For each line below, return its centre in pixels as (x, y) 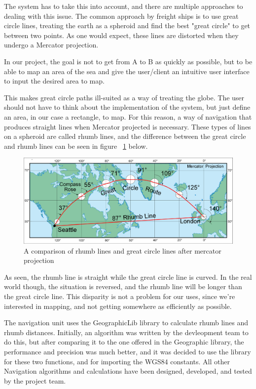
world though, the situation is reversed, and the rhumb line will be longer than (123, 286)
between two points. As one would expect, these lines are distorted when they (121, 35)
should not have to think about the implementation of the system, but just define (127, 107)
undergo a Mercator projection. (51, 45)
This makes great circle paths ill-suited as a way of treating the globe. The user (124, 97)
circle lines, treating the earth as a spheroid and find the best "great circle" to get (127, 25)
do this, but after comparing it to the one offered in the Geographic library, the (124, 342)
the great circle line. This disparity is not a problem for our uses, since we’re (120, 296)
